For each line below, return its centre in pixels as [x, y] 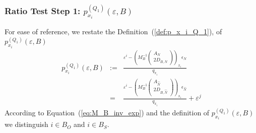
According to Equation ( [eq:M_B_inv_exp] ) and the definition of [107, 112]
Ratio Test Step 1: [43, 10]
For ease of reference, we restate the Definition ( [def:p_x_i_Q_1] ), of [113, 31]
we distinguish [26, 124]
